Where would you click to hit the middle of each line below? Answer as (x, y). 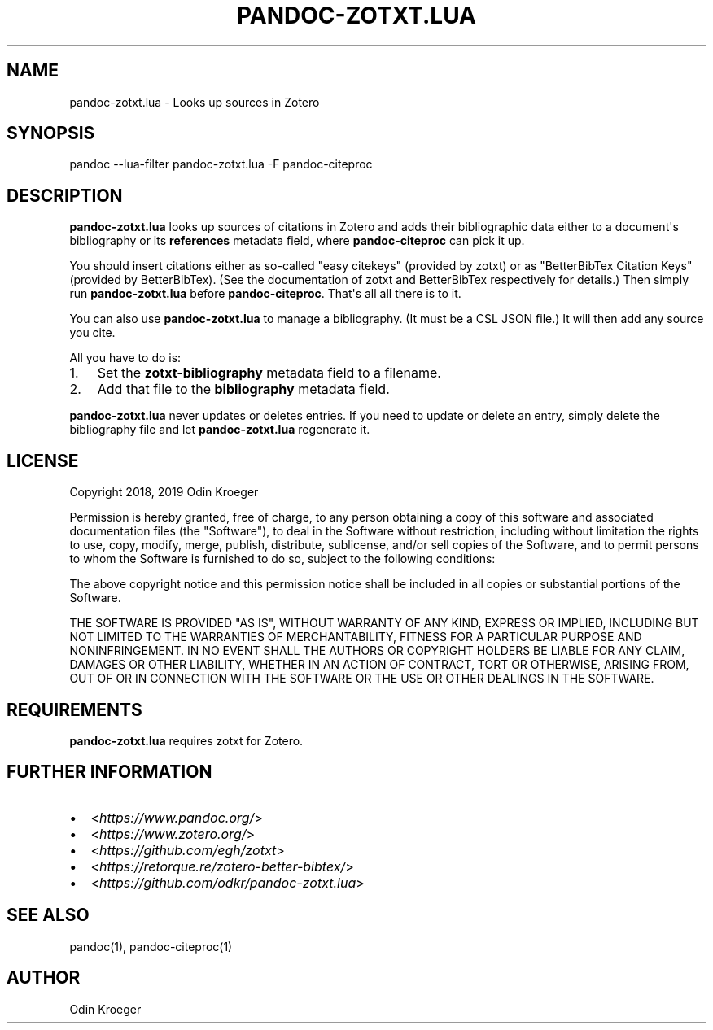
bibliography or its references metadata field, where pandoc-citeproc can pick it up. (297, 241)
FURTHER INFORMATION (109, 772)
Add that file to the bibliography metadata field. (243, 389)
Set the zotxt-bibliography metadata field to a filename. (269, 373)
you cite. (92, 333)
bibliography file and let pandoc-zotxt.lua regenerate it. (220, 430)
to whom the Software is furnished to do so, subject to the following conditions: (282, 559)
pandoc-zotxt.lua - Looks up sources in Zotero (195, 102)
